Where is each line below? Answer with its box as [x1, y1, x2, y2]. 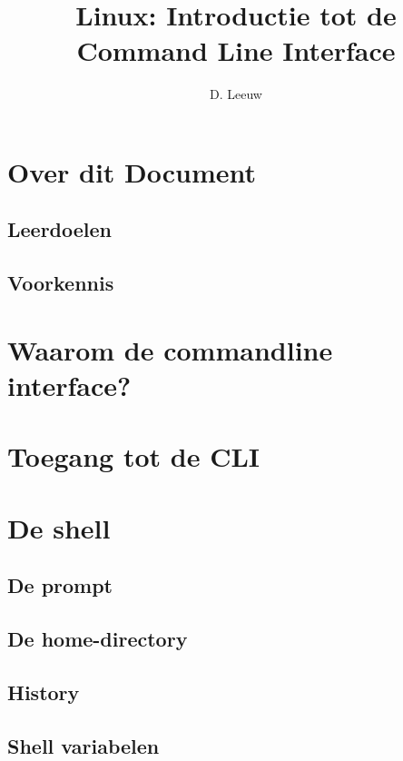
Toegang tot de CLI [7, 438, 260, 475]
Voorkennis [7, 269, 114, 297]
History [7, 677, 80, 706]
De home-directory [7, 625, 188, 653]
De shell [7, 509, 111, 546]
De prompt [7, 571, 113, 599]
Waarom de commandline [7, 331, 333, 368]
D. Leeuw [210, 84, 262, 104]
